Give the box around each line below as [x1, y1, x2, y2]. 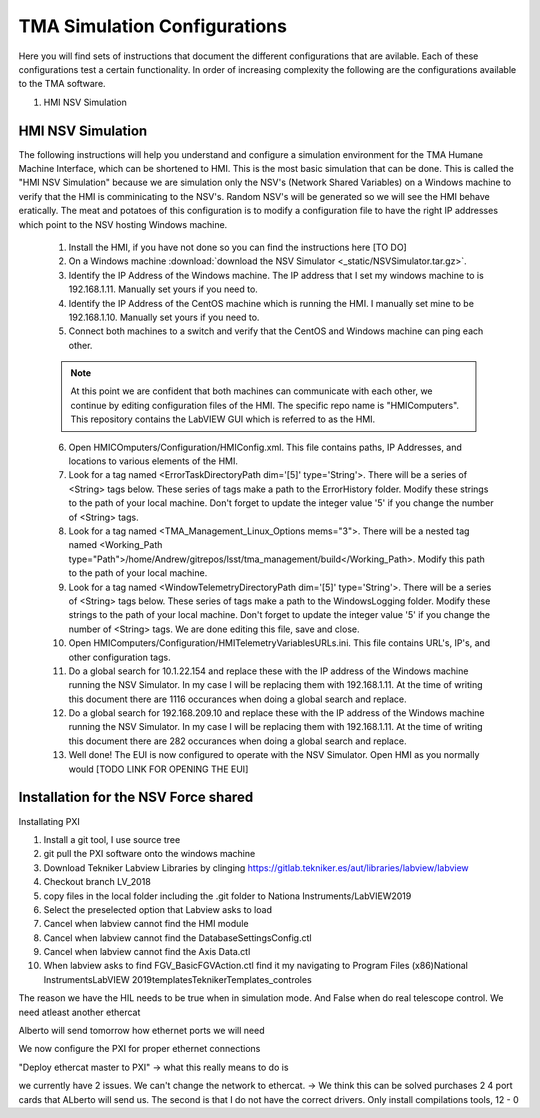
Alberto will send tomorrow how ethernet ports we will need [18, 1025, 265, 1037]
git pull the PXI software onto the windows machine [43, 848, 256, 860]
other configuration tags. [68, 651, 171, 663]
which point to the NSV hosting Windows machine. [18, 218, 228, 230]
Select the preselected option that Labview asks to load [43, 903, 272, 915]
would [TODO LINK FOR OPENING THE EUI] [68, 763, 249, 775]
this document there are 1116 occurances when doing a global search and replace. [68, 693, 407, 705]
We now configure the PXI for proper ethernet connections [18, 1043, 261, 1055]
